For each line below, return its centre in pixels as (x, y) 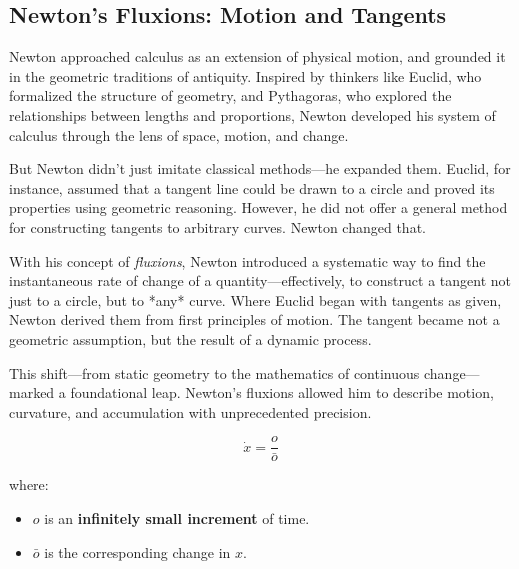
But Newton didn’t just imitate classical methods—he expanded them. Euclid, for (260, 168)
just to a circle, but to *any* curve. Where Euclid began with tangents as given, (255, 299)
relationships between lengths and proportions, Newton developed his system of (252, 114)
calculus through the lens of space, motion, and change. (179, 134)
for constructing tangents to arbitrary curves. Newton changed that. (217, 226)
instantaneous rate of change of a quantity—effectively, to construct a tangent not (260, 280)
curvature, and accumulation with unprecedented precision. (190, 411)
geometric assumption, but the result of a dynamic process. (190, 338)
